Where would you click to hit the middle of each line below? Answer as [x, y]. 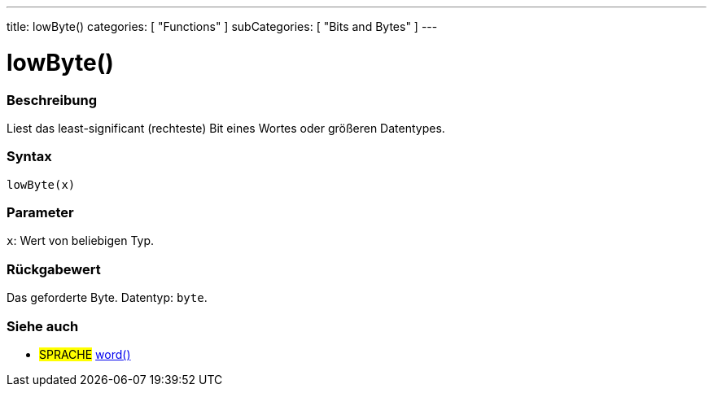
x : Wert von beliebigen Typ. [81, 241]
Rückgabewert [54, 269]
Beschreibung [52, 100]
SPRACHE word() [85, 354]
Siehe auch [43, 326]
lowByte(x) [41, 184]
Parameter [40, 212]
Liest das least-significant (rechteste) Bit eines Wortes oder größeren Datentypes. [226, 128]
